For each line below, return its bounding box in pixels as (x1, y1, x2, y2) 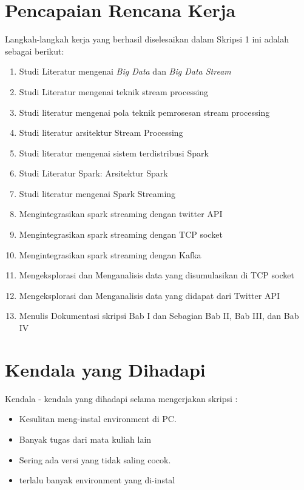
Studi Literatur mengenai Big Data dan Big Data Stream (19, 65, 231, 78)
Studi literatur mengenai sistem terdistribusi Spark (19, 146, 209, 159)
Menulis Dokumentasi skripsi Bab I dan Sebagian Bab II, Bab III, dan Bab (19, 309, 299, 322)
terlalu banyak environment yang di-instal (19, 474, 175, 486)
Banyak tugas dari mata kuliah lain (19, 432, 152, 445)
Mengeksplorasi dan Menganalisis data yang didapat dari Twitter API (19, 289, 280, 301)
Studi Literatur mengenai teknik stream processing (19, 85, 209, 98)
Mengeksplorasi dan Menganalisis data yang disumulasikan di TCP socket (19, 269, 294, 281)
